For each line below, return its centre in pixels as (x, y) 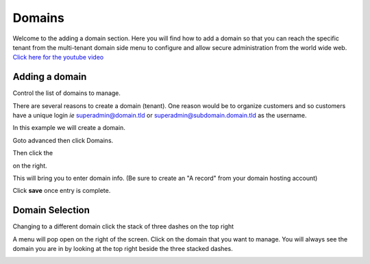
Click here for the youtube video (58, 57)
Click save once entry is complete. (62, 191)
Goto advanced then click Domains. (63, 140)
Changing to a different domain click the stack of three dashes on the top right (123, 226)
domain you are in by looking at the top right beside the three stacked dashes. (123, 249)
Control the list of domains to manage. (67, 93)
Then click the (33, 153)
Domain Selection (51, 210)
